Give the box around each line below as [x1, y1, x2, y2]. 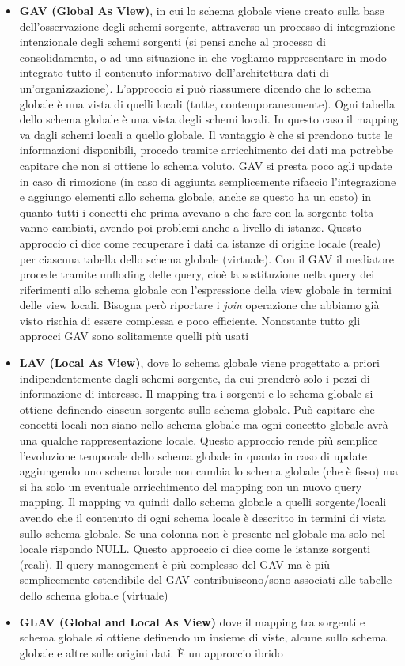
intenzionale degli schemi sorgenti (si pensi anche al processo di [19, 33, 326, 50]
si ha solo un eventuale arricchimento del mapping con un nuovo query [19, 478, 362, 494]
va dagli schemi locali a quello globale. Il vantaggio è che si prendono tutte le [19, 126, 393, 142]
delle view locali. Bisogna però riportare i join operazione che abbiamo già [19, 297, 380, 313]
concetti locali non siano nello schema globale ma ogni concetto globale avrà [19, 416, 388, 433]
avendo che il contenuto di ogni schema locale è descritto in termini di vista [19, 509, 386, 525]
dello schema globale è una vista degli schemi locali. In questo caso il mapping [19, 111, 399, 127]
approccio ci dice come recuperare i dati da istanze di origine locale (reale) [19, 234, 381, 251]
